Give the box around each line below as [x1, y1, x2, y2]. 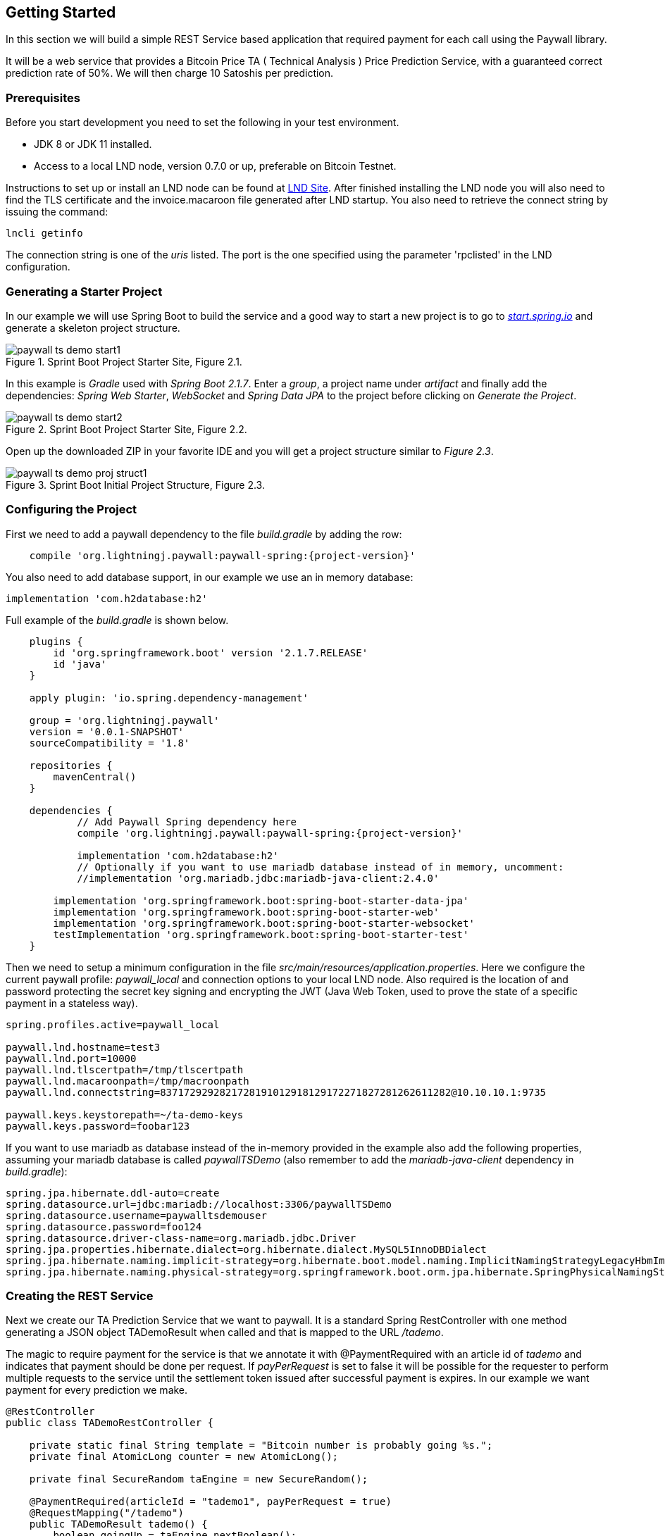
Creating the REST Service [6, 1289, 154, 1304]
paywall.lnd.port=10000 [6, 1052, 137, 1064]
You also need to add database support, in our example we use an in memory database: [6, 570, 414, 583]
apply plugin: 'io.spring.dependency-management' [29, 692, 309, 704]
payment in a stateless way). [6, 997, 138, 1009]
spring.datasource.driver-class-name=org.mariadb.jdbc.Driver [6, 1232, 356, 1244]
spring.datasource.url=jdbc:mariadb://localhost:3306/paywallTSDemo [6, 1198, 392, 1210]
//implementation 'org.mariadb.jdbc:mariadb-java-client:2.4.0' [77, 872, 440, 884]
